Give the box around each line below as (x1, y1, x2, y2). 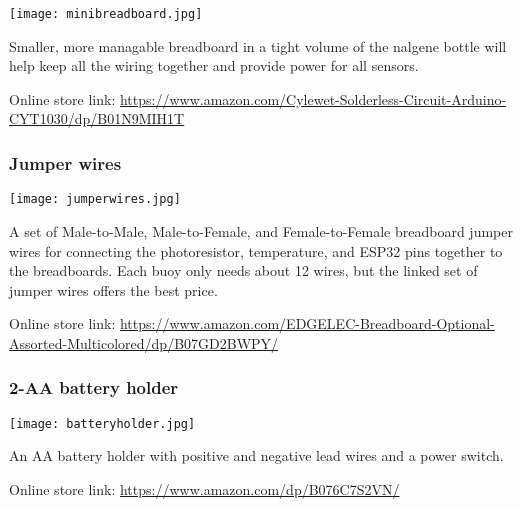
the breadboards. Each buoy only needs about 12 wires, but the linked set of (9, 260, 478, 281)
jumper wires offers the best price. (9, 279, 218, 300)
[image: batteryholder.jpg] (9, 416, 196, 431)
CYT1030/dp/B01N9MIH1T (9, 108, 185, 129)
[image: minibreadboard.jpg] (9, 7, 203, 21)
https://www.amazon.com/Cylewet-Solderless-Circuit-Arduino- (119, 88, 507, 109)
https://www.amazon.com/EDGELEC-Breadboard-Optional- (119, 313, 495, 334)
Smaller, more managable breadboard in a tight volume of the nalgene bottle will (9, 35, 507, 56)
